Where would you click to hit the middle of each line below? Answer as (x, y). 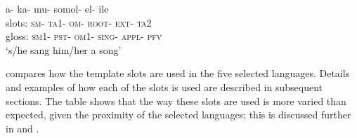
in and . (22, 128)
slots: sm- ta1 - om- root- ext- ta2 (79, 22)
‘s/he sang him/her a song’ (64, 49)
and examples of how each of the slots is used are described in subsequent (164, 87)
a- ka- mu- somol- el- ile (57, 8)
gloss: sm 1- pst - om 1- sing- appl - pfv (84, 36)
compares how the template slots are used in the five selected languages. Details (178, 73)
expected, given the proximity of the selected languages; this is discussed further (178, 115)
